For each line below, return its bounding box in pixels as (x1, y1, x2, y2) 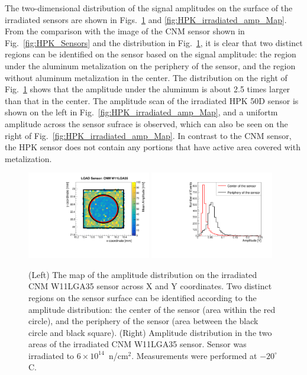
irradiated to (28, 349, 75, 361)
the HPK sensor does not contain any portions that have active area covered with (5, 141, 300, 153)
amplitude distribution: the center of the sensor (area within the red (28, 303, 276, 315)
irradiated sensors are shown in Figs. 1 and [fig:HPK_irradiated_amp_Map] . (5, 13, 287, 25)
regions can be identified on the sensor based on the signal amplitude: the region (5, 48, 296, 60)
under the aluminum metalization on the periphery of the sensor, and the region (5, 59, 296, 72)
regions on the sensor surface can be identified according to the (28, 291, 257, 303)
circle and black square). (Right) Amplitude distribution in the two (28, 326, 272, 338)
